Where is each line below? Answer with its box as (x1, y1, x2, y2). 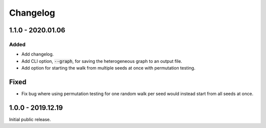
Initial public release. (9, 116, 51, 122)
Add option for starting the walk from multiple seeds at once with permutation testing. (21, 65, 196, 71)
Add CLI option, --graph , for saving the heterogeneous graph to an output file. (21, 58, 182, 64)
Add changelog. (21, 51, 54, 57)
